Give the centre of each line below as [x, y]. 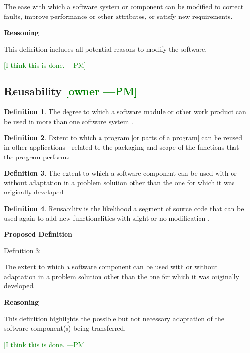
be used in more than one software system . [68, 121]
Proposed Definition [38, 234]
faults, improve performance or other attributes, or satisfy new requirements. [118, 16]
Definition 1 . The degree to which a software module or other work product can [125, 112]
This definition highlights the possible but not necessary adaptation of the [114, 318]
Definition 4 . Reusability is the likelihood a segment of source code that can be [124, 208]
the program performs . [39, 156]
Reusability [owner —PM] [71, 91]
